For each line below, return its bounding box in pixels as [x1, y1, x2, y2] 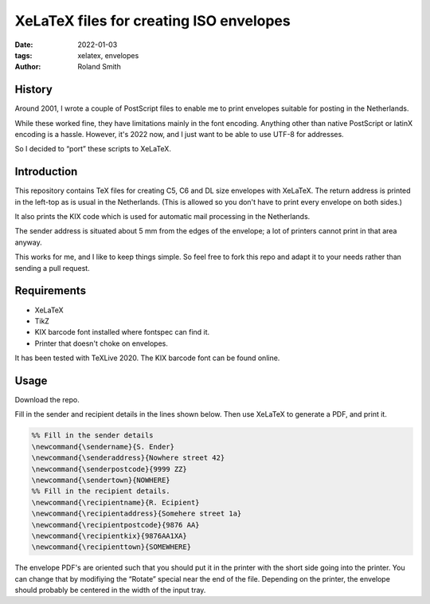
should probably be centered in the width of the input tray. [14, 586, 206, 595]
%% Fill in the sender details [31, 431, 154, 440]
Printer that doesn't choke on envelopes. [34, 339, 169, 348]
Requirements [14, 284, 87, 298]
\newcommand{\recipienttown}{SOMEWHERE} [31, 543, 191, 551]
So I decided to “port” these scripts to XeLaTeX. [14, 144, 171, 154]
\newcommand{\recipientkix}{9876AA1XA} [31, 531, 187, 540]
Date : [14, 40, 33, 49]
